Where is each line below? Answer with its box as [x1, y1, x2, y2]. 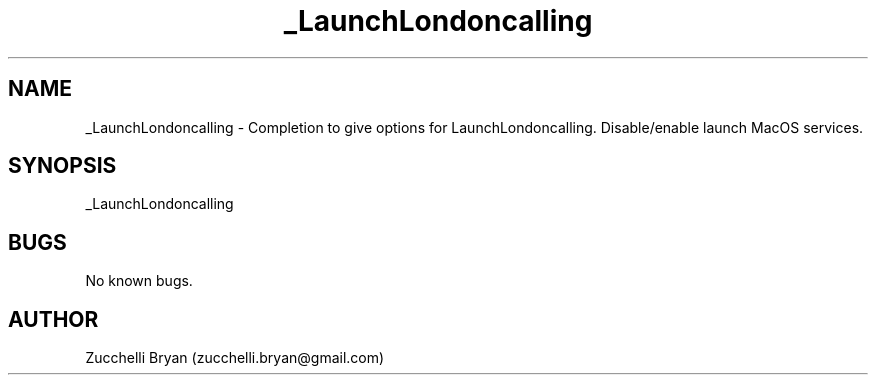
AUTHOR [8, 306, 99, 332]
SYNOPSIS [8, 153, 117, 179]
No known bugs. [85, 272, 193, 290]
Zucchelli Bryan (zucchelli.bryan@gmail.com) [85, 349, 385, 367]
